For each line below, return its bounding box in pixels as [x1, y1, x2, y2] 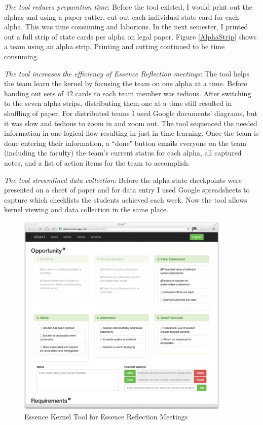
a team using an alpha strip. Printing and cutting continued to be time [4, 41, 225, 52]
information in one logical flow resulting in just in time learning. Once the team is [4, 128, 259, 138]
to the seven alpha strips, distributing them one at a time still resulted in [4, 98, 232, 108]
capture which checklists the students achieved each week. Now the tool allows [4, 194, 247, 205]
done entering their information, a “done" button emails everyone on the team [4, 137, 246, 148]
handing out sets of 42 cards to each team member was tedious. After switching [4, 88, 251, 98]
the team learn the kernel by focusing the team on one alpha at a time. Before [4, 78, 247, 89]
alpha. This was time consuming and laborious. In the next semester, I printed [4, 21, 248, 32]
